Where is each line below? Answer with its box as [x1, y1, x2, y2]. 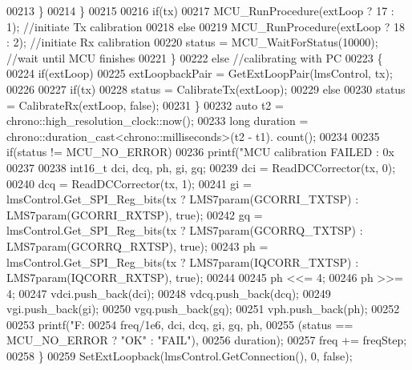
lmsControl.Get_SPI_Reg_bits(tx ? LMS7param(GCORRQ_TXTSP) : [6, 222, 363, 239]
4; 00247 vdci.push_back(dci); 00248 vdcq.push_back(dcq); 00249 [6, 284, 331, 301]
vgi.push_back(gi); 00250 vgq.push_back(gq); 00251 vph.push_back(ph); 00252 [6, 300, 400, 317]
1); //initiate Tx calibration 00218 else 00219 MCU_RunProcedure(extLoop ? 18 [6, 18, 406, 34]
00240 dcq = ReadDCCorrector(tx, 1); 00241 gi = [6, 175, 252, 191]
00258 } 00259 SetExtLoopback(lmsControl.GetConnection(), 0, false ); [6, 348, 353, 364]
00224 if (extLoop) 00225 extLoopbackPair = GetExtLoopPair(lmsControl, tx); [6, 65, 393, 82]
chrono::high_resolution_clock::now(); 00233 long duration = [6, 112, 309, 129]
